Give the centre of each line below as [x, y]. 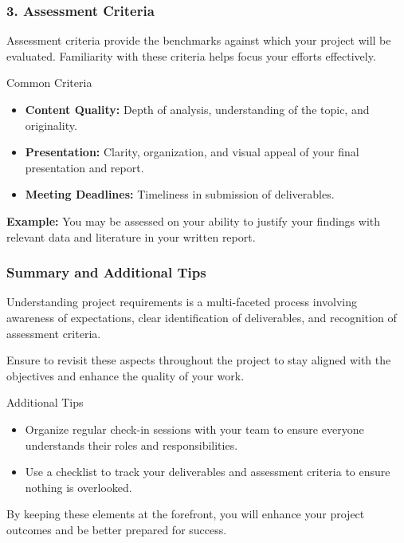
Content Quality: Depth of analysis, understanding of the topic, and [197, 109]
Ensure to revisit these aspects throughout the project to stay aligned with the [199, 360]
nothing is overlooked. [78, 487]
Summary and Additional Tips [106, 272]
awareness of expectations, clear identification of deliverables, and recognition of [202, 317]
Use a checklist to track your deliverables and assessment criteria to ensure [208, 472]
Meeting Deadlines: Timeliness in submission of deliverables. [180, 194]
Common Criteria [49, 83]
